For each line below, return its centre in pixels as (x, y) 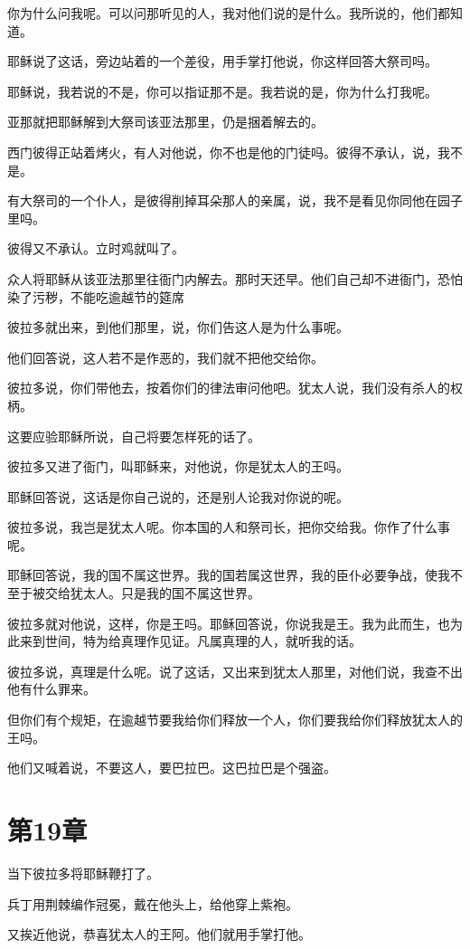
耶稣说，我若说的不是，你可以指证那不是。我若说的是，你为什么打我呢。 (222, 91)
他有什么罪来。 (52, 689)
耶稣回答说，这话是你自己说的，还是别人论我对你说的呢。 (178, 496)
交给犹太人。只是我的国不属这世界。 (152, 593)
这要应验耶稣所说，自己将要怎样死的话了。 (134, 436)
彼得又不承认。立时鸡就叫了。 (96, 248)
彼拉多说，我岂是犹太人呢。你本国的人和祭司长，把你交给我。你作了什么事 (229, 527)
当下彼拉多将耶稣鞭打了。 (83, 873)
